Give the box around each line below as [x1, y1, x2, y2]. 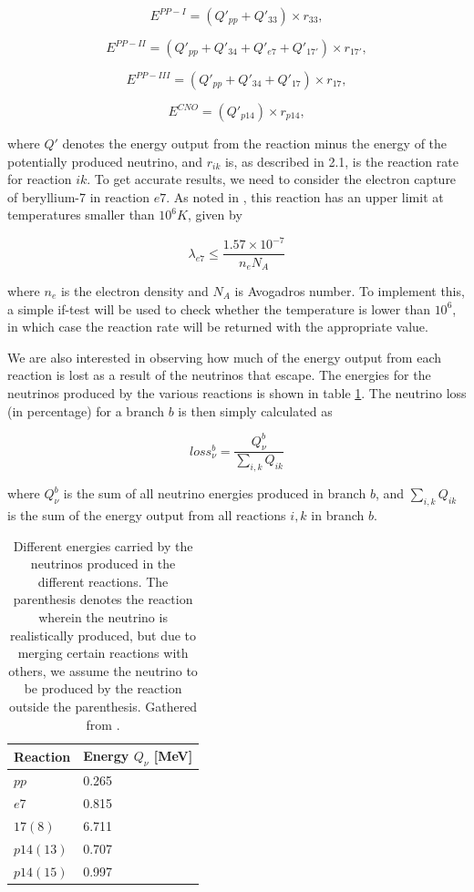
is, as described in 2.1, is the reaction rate [224, 151, 459, 170]
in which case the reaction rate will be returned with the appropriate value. [7, 317, 428, 336]
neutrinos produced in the [30, 554, 176, 573]
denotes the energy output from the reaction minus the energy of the [62, 134, 448, 152]
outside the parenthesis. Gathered [9, 697, 198, 715]
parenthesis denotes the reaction [13, 590, 193, 609]
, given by [187, 205, 242, 224]
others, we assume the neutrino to [8, 661, 198, 680]
